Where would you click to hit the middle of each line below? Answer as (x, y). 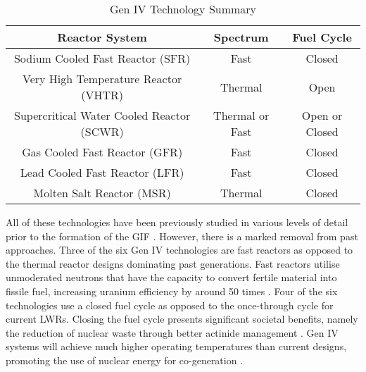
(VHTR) (102, 95)
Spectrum (241, 37)
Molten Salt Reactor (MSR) (102, 193)
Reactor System (102, 37)
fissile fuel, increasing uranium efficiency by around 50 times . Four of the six (172, 291)
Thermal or (241, 115)
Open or (322, 115)
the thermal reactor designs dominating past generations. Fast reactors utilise (173, 263)
